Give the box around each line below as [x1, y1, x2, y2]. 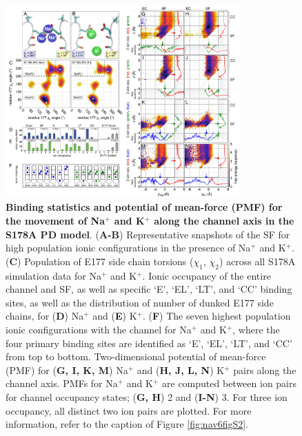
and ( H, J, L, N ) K [137, 362, 225, 377]
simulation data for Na [6, 268, 101, 282]
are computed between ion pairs [162, 376, 297, 391]
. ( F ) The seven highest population [142, 309, 291, 323]
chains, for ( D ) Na [6, 309, 84, 323]
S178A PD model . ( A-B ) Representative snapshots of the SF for [6, 227, 290, 241]
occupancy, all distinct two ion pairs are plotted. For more [6, 403, 252, 417]
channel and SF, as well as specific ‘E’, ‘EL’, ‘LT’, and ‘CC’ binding [6, 282, 292, 296]
